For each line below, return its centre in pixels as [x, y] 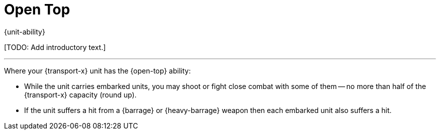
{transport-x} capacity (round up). [80, 94]
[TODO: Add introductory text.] [55, 47]
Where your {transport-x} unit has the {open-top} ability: [97, 70]
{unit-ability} [25, 31]
